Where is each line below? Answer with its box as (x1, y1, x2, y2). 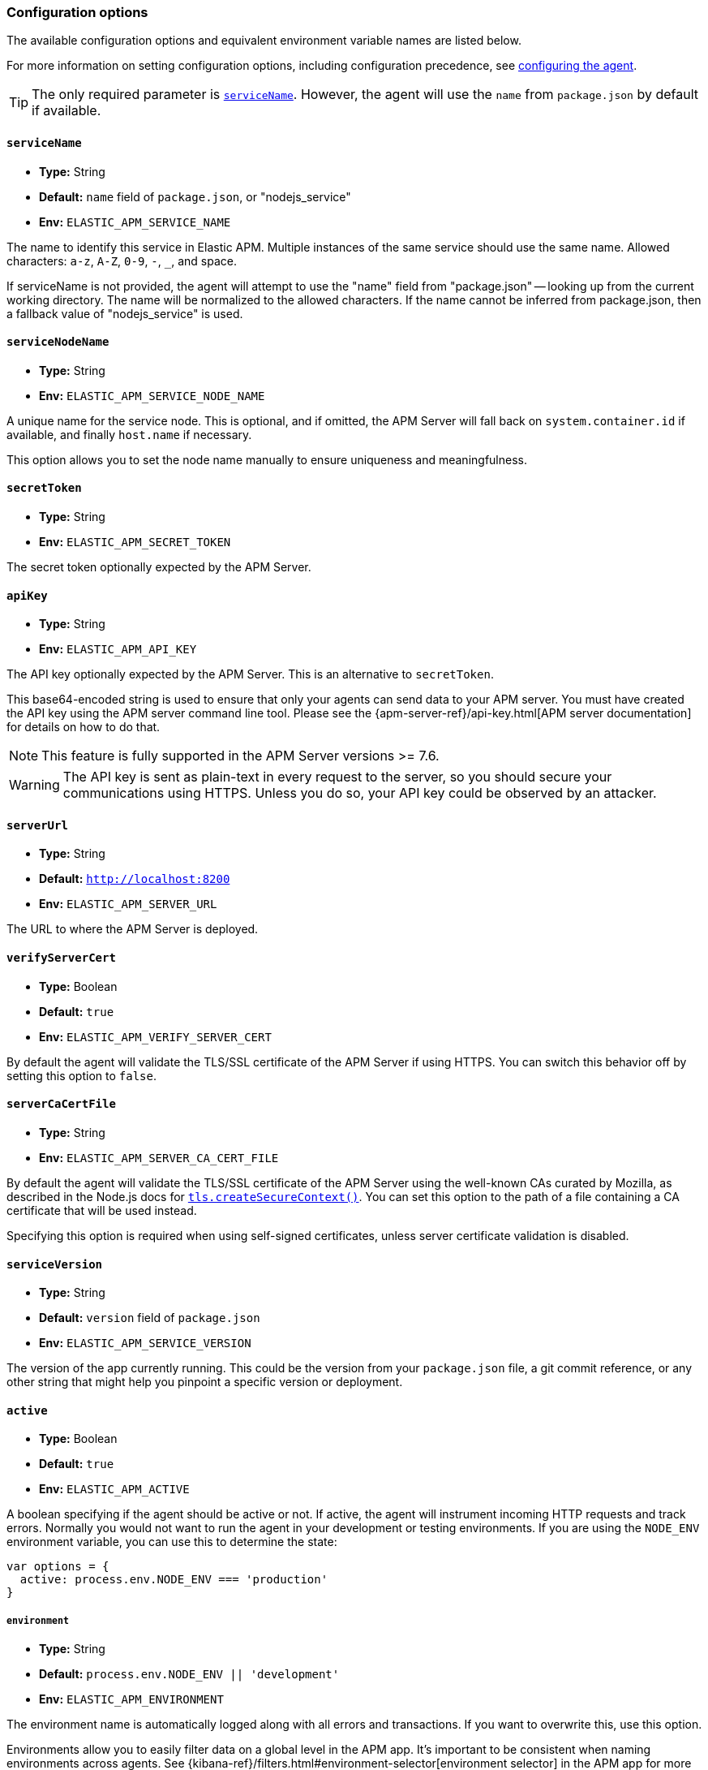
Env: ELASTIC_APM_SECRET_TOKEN (39, 535, 231, 549)
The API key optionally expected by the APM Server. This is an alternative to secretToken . (6, 667, 494, 682)
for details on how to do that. (6, 720, 161, 734)
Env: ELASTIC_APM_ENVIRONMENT (39, 1692, 224, 1707)
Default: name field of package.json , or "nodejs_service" (39, 189, 351, 204)
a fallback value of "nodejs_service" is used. (6, 306, 243, 321)
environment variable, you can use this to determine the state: (6, 1535, 337, 1549)
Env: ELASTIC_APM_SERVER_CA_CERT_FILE (39, 1150, 279, 1165)
